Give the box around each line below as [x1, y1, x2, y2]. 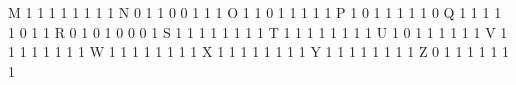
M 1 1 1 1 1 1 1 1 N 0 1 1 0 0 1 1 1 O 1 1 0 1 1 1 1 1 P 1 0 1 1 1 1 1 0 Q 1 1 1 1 [8, 2, 502, 22]
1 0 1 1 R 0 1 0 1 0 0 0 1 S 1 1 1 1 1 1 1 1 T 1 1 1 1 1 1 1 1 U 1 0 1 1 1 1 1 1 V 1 [8, 21, 508, 42]
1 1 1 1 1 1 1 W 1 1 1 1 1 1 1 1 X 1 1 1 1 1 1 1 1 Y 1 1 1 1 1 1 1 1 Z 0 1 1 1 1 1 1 [8, 41, 510, 62]
